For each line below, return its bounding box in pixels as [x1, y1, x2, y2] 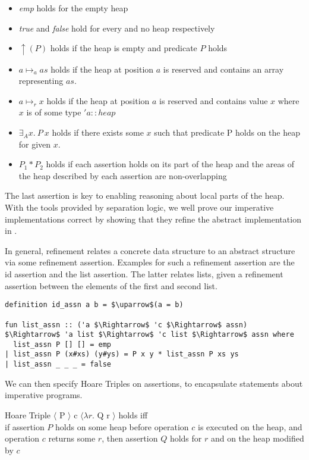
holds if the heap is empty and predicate [50, 42, 197, 54]
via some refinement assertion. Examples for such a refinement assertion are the [5, 256, 295, 268]
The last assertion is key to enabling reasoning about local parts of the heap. [5, 189, 285, 202]
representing [18, 74, 64, 87]
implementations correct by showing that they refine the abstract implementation [5, 212, 301, 225]
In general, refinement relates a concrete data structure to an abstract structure [5, 244, 295, 256]
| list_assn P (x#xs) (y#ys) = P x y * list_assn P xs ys [5, 350, 239, 359]
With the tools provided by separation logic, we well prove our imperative [5, 201, 274, 214]
